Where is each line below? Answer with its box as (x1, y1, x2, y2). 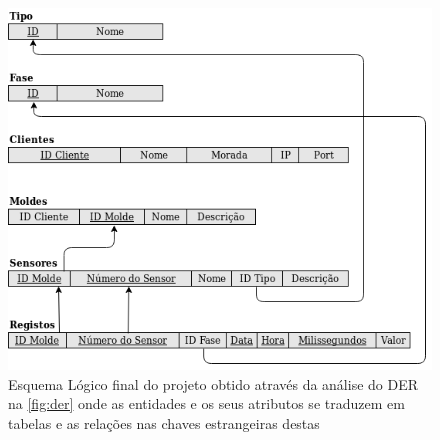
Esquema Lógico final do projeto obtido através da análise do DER (8, 373, 419, 394)
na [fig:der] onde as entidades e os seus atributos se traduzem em (8, 393, 405, 414)
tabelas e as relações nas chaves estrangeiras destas (8, 412, 320, 433)
